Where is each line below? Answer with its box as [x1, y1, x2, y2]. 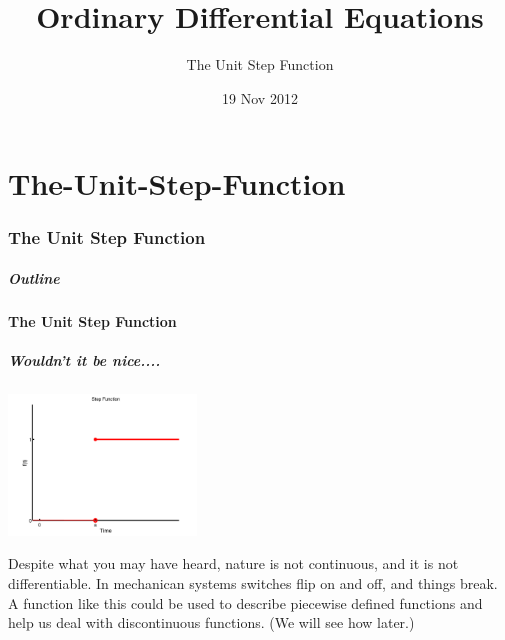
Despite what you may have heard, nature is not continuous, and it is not [8, 553, 459, 574]
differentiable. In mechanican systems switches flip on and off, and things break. [8, 572, 498, 593]
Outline [8, 267, 60, 288]
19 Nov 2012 [222, 87, 298, 108]
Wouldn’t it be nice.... [8, 350, 161, 371]
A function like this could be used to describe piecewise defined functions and [8, 592, 483, 613]
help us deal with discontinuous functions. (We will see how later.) [8, 612, 415, 633]
